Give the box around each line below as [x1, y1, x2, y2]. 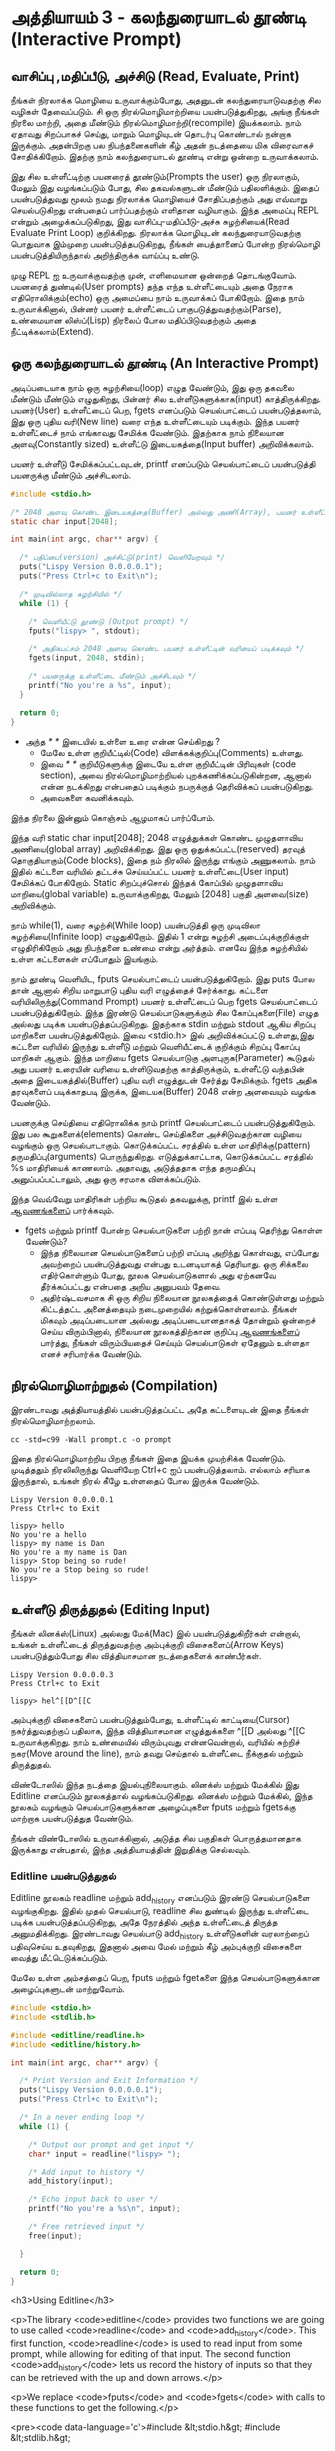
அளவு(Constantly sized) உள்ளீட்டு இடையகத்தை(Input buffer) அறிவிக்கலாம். [10, 437, 315, 450]
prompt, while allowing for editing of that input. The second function [10, 2348, 292, 2360]
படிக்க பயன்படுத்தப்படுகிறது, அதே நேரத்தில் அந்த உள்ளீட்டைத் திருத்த [10, 1916, 278, 1928]
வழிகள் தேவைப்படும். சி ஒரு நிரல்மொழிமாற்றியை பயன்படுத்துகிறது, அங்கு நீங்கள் [10, 106, 320, 117]
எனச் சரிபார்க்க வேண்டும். [39, 1347, 143, 1360]
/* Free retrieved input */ [28, 2222, 145, 2232]
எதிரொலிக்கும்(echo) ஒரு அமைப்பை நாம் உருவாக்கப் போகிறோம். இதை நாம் [10, 292, 305, 303]
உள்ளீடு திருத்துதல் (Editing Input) [10, 1601, 211, 1618]
